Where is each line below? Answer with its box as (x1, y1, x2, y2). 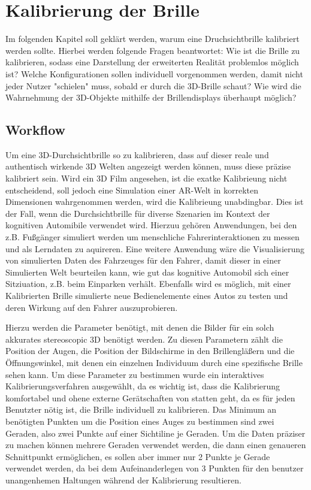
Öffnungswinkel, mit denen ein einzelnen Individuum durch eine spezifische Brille (5, 356, 303, 368)
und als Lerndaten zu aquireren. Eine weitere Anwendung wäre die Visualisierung (5, 242, 305, 255)
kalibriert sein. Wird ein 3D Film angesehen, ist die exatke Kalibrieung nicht (5, 172, 288, 184)
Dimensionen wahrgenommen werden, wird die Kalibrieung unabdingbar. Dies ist (5, 195, 304, 208)
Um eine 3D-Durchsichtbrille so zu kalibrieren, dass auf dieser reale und (5, 148, 269, 161)
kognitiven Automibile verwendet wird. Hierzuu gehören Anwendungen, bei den (5, 219, 297, 231)
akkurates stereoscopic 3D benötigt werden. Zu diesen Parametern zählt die (5, 332, 283, 345)
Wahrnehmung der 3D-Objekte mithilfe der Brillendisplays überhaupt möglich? (5, 91, 297, 104)
